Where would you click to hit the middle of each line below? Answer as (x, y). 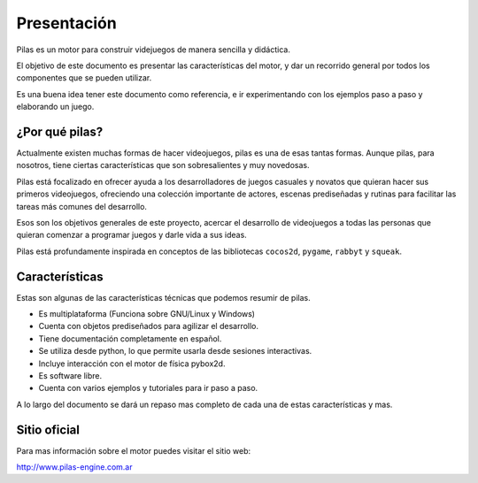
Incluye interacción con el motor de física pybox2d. (132, 364)
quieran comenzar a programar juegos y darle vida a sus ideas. (131, 235)
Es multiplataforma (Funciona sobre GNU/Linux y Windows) (147, 314)
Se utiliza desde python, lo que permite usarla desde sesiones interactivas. (175, 351)
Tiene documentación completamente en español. (130, 338)
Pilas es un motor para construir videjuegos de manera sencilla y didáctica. (154, 50)
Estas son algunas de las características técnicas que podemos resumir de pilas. (163, 297)
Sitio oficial (48, 429)
